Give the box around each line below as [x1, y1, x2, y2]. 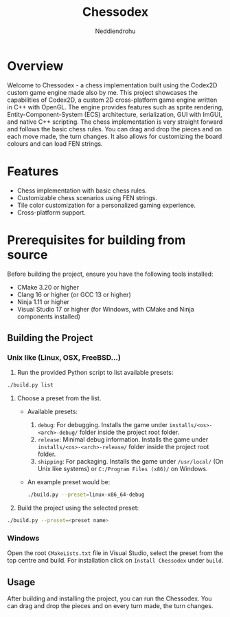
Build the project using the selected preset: [16, 504, 139, 512]
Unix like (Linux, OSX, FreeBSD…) [7, 352, 122, 362]
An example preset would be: [27, 478, 111, 486]
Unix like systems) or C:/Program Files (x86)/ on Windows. [37, 465, 208, 473]
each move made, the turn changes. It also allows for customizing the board [7, 132, 222, 140]
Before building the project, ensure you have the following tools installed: [7, 270, 214, 278]
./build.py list [7, 382, 54, 389]
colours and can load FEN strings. [7, 139, 103, 148]
